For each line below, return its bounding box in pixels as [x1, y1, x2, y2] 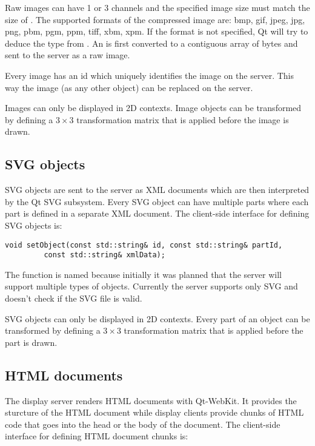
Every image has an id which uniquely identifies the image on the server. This [5, 69, 294, 81]
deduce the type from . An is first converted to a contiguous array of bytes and [5, 36, 298, 49]
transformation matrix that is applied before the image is [76, 113, 289, 126]
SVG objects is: [5, 218, 62, 231]
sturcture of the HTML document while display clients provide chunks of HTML [5, 406, 304, 419]
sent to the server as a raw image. [5, 49, 130, 61]
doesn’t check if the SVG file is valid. [5, 292, 142, 305]
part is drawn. [5, 336, 58, 348]
